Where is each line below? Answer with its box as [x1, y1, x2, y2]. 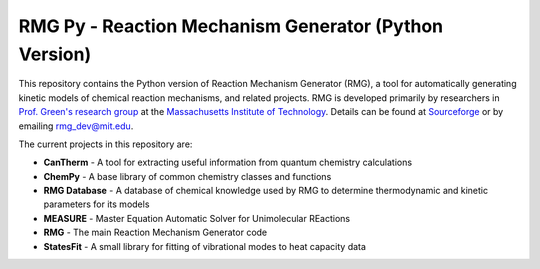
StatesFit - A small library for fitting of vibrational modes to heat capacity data [43, 240, 367, 252]
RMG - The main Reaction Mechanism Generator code [43, 226, 268, 239]
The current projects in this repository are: [18, 138, 193, 150]
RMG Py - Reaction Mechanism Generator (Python [18, 15, 444, 37]
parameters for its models [43, 198, 150, 210]
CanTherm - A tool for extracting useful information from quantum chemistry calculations [43, 156, 413, 169]
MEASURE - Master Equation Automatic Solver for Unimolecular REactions [43, 212, 350, 224]
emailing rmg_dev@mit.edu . [18, 120, 134, 132]
